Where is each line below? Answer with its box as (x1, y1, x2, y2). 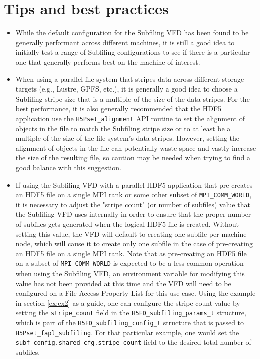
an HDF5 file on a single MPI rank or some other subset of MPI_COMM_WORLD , (15, 189, 252, 200)
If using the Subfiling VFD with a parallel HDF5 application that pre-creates (15, 179, 253, 190)
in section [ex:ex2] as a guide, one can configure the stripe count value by (15, 297, 240, 308)
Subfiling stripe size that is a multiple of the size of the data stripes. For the (15, 93, 250, 104)
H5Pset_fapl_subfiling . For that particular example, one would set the (15, 327, 239, 337)
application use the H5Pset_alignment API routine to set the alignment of (15, 113, 245, 123)
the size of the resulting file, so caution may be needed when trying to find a (15, 152, 250, 163)
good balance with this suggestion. (15, 162, 121, 172)
